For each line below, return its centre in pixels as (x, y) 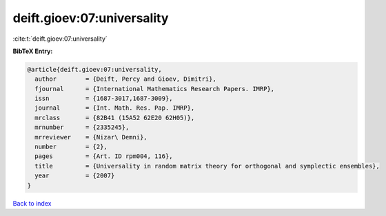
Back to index (32, 203)
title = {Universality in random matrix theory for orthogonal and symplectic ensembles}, (207, 166)
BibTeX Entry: (33, 51)
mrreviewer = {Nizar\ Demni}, (91, 137)
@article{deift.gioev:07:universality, (94, 69)
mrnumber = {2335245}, (82, 127)
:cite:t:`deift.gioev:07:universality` (60, 39)
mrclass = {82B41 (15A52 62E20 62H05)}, (115, 118)
